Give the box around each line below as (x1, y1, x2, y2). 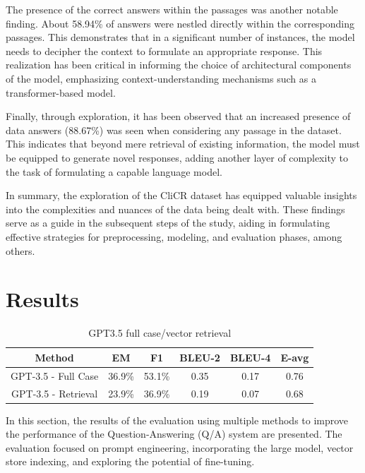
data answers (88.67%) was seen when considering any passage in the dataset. (6, 122, 342, 137)
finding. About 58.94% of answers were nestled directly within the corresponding (6, 16, 355, 30)
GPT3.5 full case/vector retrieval (88, 325, 232, 340)
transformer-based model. (6, 85, 116, 100)
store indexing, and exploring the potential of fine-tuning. (6, 454, 255, 469)
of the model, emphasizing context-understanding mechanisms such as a (6, 71, 316, 85)
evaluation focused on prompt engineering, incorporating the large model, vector (6, 440, 354, 455)
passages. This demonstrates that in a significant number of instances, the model (6, 30, 355, 44)
